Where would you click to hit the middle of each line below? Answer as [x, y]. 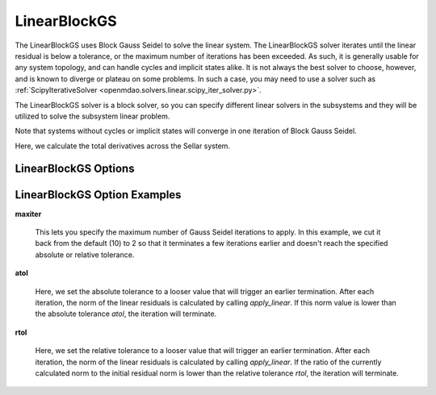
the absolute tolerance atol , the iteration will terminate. [126, 314]
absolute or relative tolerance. [85, 255]
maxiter [28, 214]
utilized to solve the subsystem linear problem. [92, 116]
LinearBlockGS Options [75, 169]
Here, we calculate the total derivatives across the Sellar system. [122, 146]
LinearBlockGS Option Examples [98, 195]
